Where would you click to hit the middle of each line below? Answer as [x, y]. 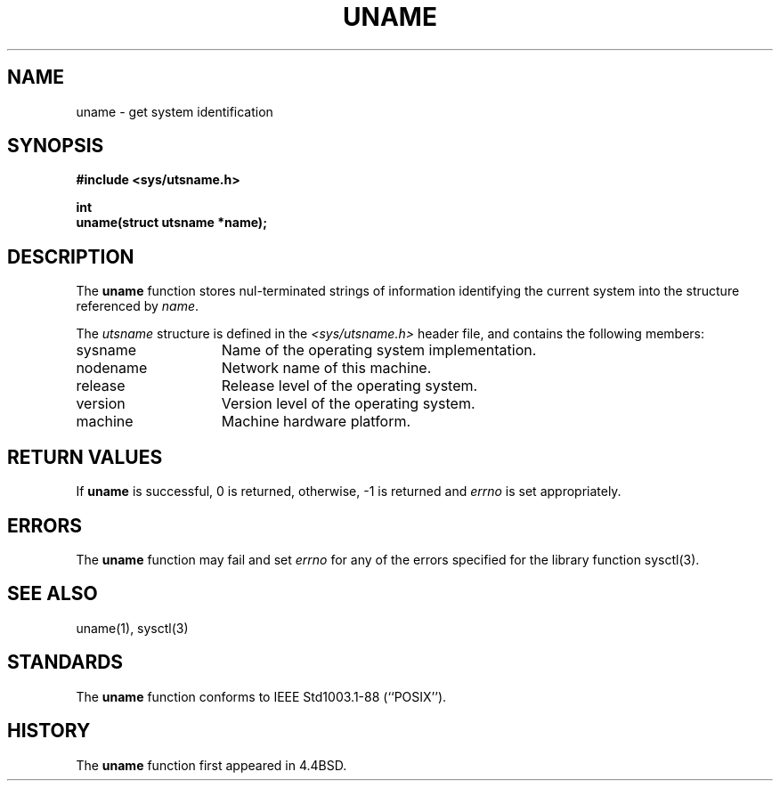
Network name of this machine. [326, 368]
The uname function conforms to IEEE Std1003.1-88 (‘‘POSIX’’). [261, 696]
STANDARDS [65, 662]
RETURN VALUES [85, 457]
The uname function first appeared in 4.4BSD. [211, 765]
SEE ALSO [53, 594]
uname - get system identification [175, 111]
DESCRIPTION [71, 256]
